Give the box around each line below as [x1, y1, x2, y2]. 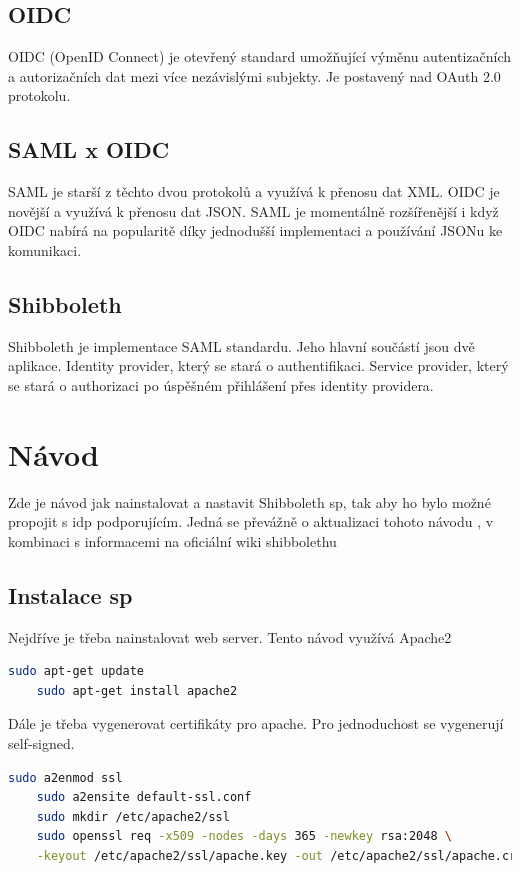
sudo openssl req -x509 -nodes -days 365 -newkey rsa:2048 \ [36, 829, 452, 844]
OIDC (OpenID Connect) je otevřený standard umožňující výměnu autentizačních [8, 46, 512, 67]
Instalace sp [8, 579, 133, 610]
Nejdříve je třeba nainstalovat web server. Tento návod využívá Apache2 [8, 626, 452, 647]
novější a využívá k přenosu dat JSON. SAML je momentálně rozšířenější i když [8, 200, 499, 221]
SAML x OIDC [8, 134, 170, 165]
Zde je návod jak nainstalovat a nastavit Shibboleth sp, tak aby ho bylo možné [8, 491, 491, 512]
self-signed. [8, 733, 75, 754]
